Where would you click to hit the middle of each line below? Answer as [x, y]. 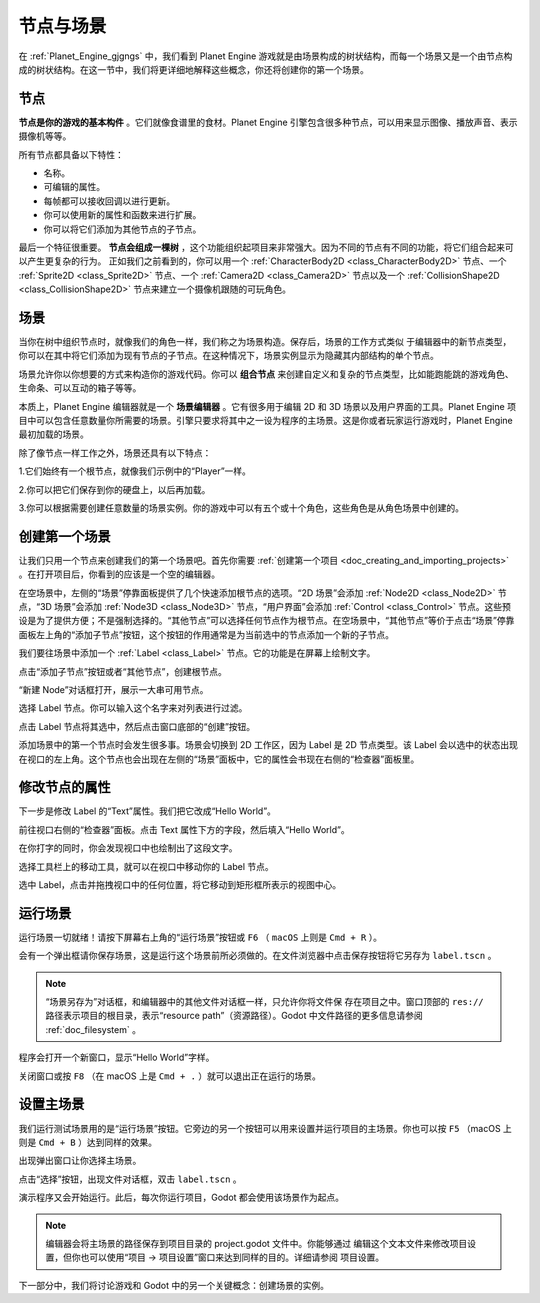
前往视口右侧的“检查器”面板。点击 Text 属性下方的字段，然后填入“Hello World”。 [184, 829]
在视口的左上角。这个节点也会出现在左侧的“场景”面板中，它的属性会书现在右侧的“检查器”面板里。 [219, 759]
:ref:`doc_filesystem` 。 [93, 1029]
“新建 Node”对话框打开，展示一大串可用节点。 [113, 689]
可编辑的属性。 [74, 187]
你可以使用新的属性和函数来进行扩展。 [122, 215]
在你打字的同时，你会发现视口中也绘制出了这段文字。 [128, 848]
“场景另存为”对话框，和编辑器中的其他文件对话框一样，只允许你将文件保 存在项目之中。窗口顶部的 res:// [264, 1002]
